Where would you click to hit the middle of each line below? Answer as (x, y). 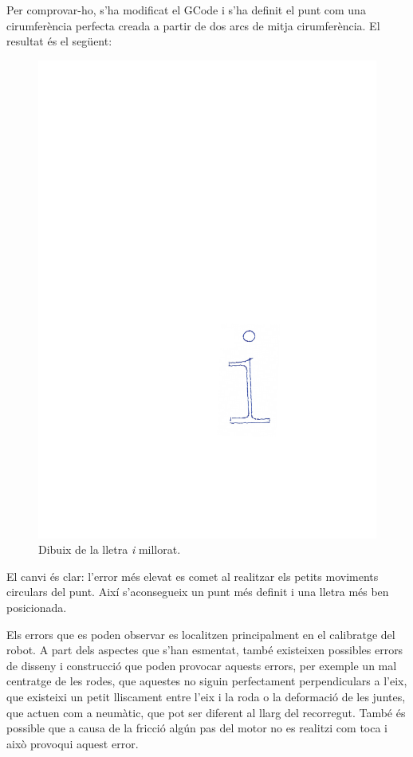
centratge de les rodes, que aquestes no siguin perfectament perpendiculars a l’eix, (207, 681)
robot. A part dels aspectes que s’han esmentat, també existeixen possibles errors (205, 650)
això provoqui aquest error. (73, 743)
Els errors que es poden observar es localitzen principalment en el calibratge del (201, 634)
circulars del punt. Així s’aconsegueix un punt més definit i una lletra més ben (198, 592)
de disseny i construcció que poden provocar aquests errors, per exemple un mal (202, 665)
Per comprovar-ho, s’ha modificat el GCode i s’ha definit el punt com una (186, 10)
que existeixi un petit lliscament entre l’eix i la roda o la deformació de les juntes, (206, 697)
